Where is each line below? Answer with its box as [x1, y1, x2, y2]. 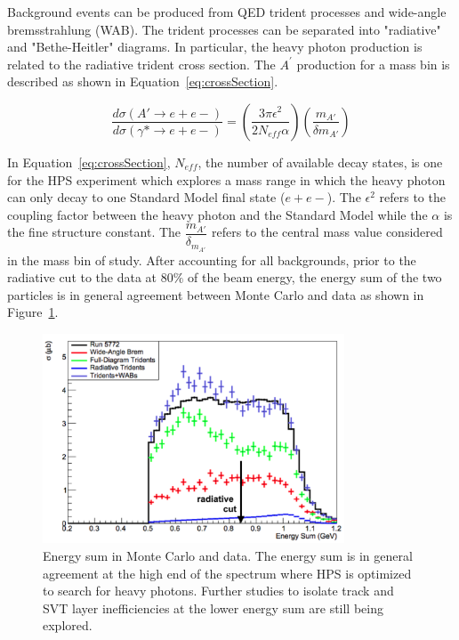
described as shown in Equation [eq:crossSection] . [7, 72, 278, 91]
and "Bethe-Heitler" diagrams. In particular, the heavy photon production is [7, 37, 423, 56]
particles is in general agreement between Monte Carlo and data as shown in [7, 285, 424, 304]
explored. [43, 616, 93, 635]
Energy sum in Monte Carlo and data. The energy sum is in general [43, 546, 413, 564]
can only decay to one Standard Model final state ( [7, 188, 286, 207]
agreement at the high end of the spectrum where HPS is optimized [43, 563, 412, 582]
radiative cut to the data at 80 [7, 268, 173, 287]
